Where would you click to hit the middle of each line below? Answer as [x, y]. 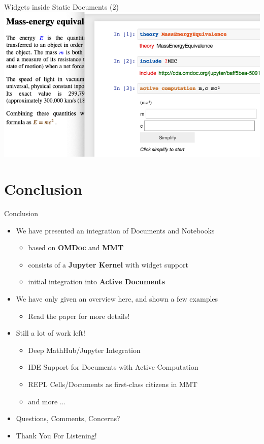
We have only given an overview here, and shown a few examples [117, 298]
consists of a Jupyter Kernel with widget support [108, 264]
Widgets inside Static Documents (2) [61, 7]
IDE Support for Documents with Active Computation [113, 367]
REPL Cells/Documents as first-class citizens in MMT [113, 384]
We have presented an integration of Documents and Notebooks [115, 230]
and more [43, 401]
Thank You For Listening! [56, 435]
